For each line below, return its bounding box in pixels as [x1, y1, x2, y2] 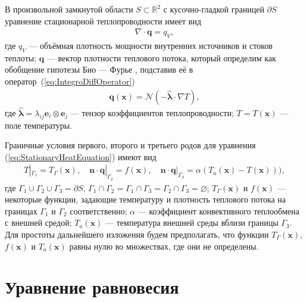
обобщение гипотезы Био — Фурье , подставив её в [5, 63, 193, 76]
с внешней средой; [5, 216, 72, 229]
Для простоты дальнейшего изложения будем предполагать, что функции [5, 228, 269, 241]
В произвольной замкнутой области [5, 3, 133, 15]
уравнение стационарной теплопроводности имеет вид [5, 14, 202, 27]
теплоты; [5, 51, 37, 64]
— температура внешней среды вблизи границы [105, 216, 278, 229]
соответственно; [70, 204, 127, 217]
